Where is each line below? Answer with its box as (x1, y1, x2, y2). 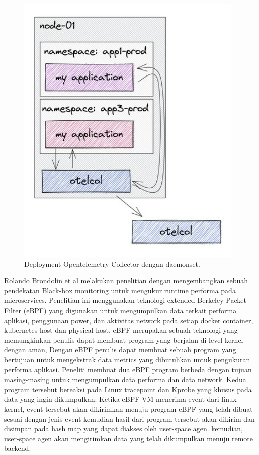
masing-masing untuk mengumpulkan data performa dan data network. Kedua (4, 374, 246, 385)
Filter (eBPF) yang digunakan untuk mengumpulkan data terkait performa (4, 305, 237, 315)
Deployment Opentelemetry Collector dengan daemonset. (24, 258, 200, 269)
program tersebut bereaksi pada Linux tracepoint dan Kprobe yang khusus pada (4, 384, 252, 394)
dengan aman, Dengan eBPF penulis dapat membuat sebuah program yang (4, 344, 236, 355)
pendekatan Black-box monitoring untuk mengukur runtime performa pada (4, 285, 236, 295)
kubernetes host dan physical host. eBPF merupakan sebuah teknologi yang (4, 325, 238, 335)
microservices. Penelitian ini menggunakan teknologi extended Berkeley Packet (4, 295, 246, 306)
